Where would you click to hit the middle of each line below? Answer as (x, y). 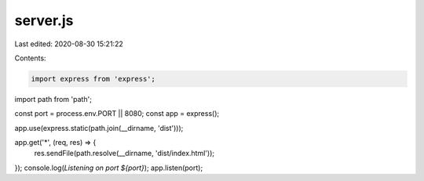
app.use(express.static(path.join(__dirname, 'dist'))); (99, 128)
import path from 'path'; (53, 99)
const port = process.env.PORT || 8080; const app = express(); (117, 114)
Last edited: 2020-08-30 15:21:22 (69, 44)
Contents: (30, 58)
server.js (44, 20)
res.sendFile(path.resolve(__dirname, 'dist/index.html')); (124, 154)
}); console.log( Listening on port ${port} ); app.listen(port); (109, 168)
